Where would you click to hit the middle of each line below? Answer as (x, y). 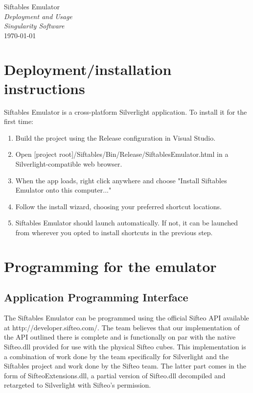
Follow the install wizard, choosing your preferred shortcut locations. (118, 206)
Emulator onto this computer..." (63, 190)
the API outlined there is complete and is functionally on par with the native (120, 337)
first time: (19, 121)
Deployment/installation (88, 69)
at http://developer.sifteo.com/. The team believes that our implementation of (122, 327)
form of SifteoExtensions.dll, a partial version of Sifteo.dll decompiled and (115, 375)
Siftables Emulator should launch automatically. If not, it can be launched (127, 223)
